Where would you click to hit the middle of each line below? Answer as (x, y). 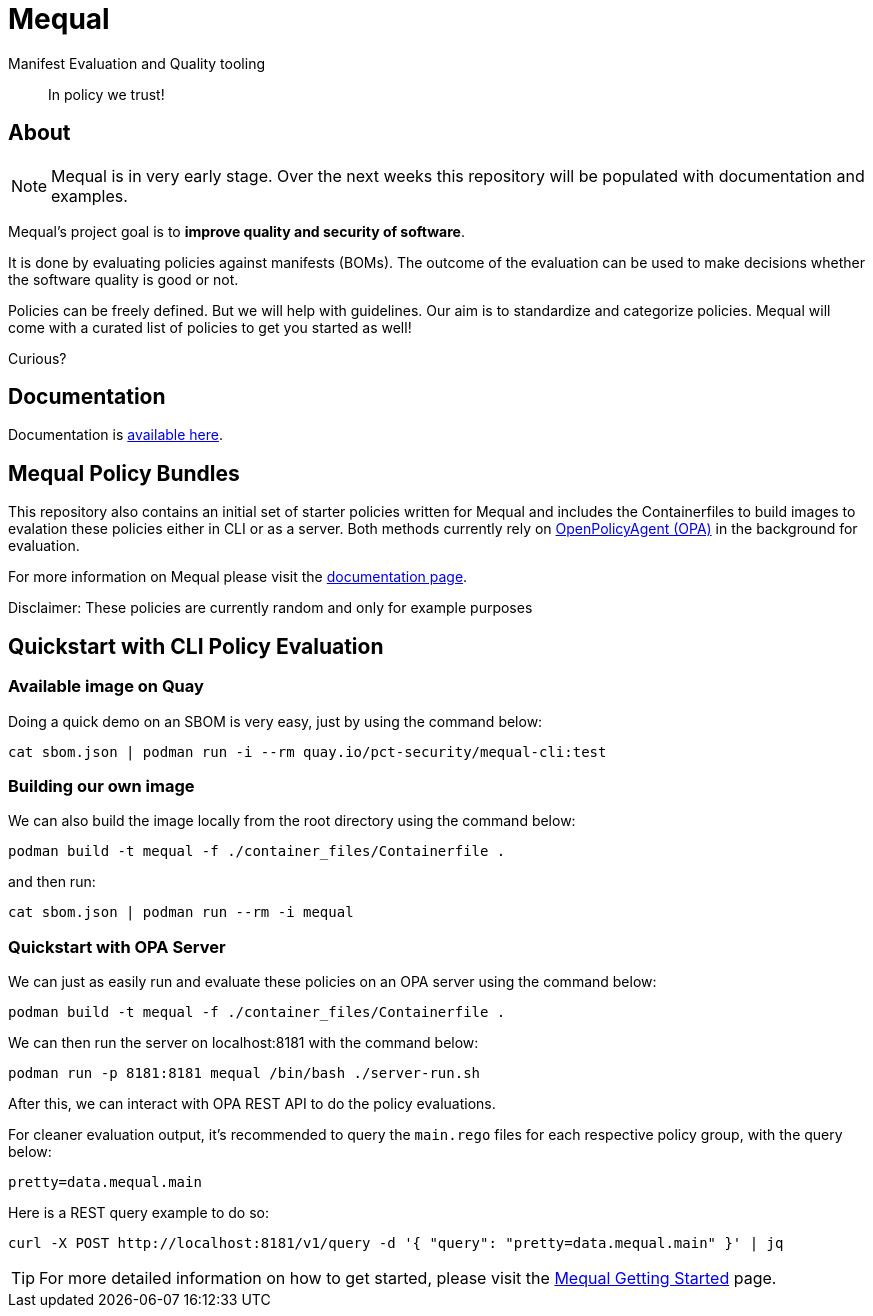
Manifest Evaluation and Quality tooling (136, 63)
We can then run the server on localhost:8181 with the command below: (243, 1042)
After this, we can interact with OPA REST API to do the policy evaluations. (252, 1103)
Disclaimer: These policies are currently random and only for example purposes (270, 608)
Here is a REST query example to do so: (139, 1212)
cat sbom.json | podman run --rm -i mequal (181, 912)
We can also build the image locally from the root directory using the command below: (292, 821)
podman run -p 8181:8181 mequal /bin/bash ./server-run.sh (244, 1073)
